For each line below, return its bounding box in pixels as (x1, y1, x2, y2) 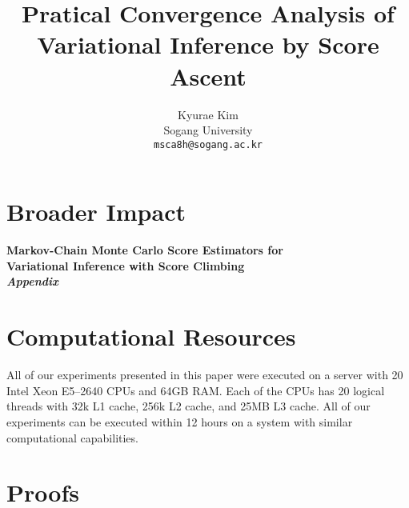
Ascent (170, 59, 247, 92)
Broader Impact (6, 195, 186, 228)
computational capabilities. (6, 429, 138, 446)
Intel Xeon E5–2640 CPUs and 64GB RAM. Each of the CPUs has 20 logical (6, 382, 385, 398)
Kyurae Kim (178, 106, 239, 122)
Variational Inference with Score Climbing (6, 257, 245, 274)
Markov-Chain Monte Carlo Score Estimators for (6, 242, 283, 258)
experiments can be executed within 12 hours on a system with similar (6, 413, 353, 430)
